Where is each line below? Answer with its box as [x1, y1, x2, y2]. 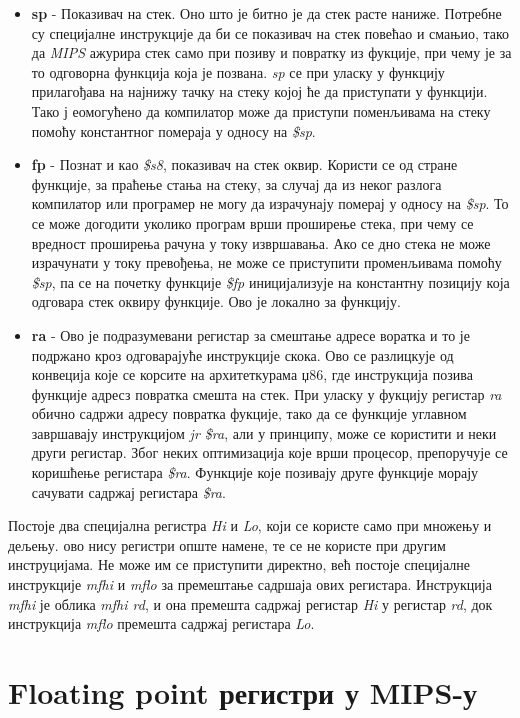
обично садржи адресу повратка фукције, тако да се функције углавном [31, 403, 467, 424]
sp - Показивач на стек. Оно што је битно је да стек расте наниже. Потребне [31, 3, 502, 23]
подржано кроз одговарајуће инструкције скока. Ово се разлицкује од [31, 344, 454, 365]
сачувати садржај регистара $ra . [31, 481, 226, 502]
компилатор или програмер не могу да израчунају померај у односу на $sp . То [31, 193, 509, 214]
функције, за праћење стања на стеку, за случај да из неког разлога [31, 173, 442, 194]
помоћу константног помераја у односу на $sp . [31, 120, 316, 141]
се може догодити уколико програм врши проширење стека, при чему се [31, 212, 474, 233]
